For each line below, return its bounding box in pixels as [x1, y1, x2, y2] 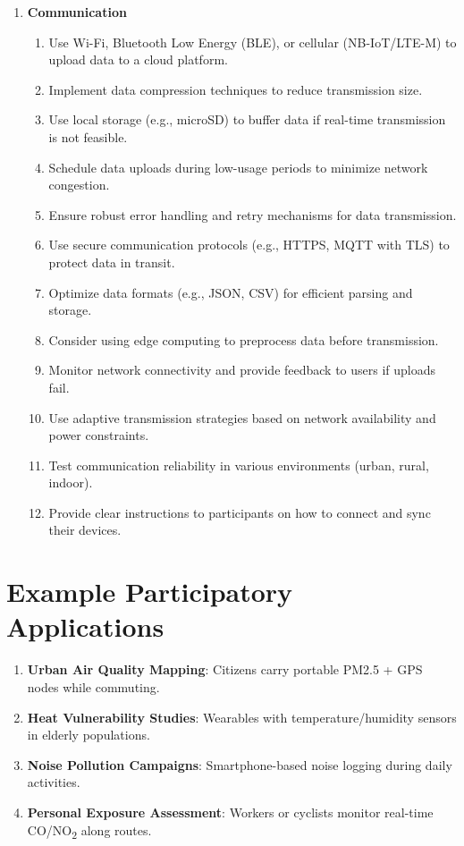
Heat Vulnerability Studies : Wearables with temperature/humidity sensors [27, 707, 457, 726]
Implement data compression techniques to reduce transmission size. [48, 80, 423, 98]
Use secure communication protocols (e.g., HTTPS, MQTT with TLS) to [48, 235, 450, 254]
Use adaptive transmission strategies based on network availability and [48, 408, 436, 427]
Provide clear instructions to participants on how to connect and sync [48, 503, 431, 521]
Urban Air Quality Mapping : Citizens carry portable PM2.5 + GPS [27, 660, 423, 679]
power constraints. [48, 426, 149, 444]
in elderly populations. [27, 725, 150, 744]
